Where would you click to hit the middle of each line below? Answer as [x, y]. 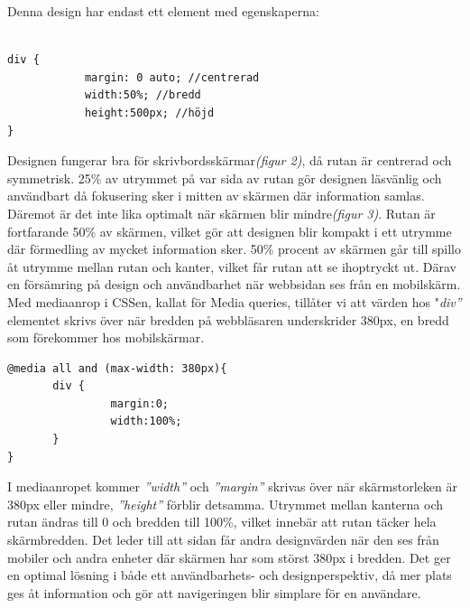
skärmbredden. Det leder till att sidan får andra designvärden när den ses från [223, 540]
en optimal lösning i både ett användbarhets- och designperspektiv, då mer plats [230, 575]
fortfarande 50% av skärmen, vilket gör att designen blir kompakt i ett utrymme [230, 231]
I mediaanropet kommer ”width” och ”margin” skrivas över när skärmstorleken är [232, 486]
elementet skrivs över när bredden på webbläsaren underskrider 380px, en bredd [228, 319]
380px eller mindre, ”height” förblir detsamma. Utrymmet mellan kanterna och [226, 504]
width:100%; [146, 421]
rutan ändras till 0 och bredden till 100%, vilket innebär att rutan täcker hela [222, 522]
